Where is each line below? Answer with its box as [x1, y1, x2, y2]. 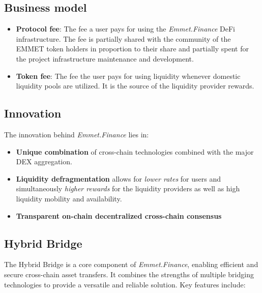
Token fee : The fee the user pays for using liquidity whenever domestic [16, 70, 241, 81]
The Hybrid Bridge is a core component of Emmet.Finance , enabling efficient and [4, 259, 258, 270]
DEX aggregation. [16, 156, 72, 167]
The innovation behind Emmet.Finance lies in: [4, 129, 149, 139]
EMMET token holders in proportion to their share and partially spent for [16, 43, 249, 54]
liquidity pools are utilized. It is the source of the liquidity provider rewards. [16, 80, 254, 91]
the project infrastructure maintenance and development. [16, 53, 194, 64]
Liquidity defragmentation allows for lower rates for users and [16, 173, 221, 184]
